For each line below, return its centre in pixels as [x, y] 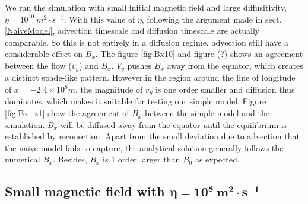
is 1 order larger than [142, 159]
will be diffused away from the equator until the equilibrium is [174, 124]
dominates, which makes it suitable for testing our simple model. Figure [136, 101]
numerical [23, 159]
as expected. [217, 159]
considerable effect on [44, 54]
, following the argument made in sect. [212, 19]
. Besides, [70, 159]
